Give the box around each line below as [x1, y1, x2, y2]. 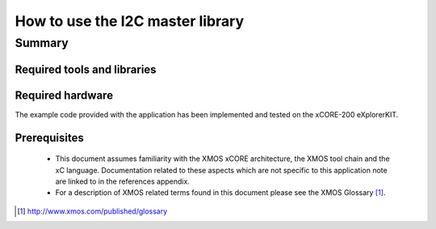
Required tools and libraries [15, 62, 157, 76]
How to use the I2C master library [15, 12, 245, 30]
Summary [15, 36, 69, 50]
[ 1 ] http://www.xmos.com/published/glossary [17, 206, 168, 216]
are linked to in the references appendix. [55, 176, 190, 186]
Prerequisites [15, 130, 84, 145]
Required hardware [15, 88, 113, 102]
